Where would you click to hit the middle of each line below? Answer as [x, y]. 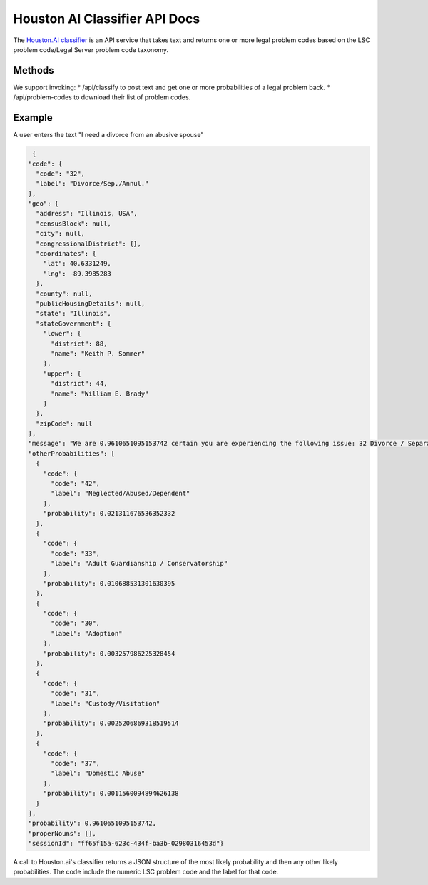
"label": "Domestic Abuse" [98, 774]
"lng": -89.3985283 [77, 274]
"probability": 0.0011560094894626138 [111, 794]
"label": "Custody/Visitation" [106, 703]
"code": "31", [75, 694]
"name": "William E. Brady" [100, 394]
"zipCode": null [64, 424]
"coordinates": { [66, 254]
